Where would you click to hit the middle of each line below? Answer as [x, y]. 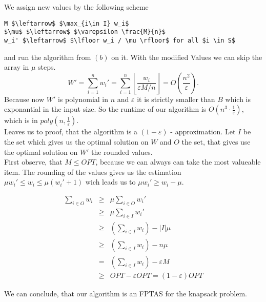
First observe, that [33, 162]
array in [17, 67]
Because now [24, 99]
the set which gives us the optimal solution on [76, 141]
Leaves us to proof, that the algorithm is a [71, 132]
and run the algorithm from [48, 57]
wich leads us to [110, 182]
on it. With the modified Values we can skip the [187, 57]
